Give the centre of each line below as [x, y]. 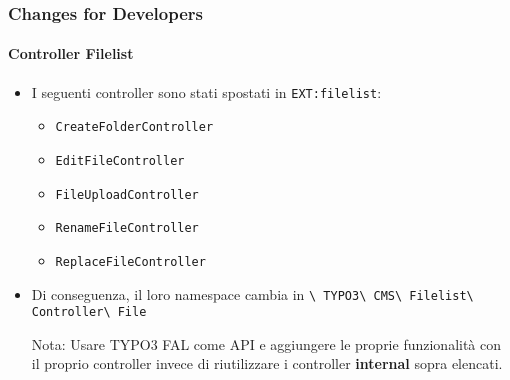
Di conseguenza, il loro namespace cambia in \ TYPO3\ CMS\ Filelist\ [252, 293]
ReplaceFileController [130, 261]
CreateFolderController [134, 127]
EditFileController [120, 160]
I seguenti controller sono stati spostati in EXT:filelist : [206, 91]
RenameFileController [127, 228]
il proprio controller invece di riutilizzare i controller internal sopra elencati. [267, 363]
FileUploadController [127, 194]
